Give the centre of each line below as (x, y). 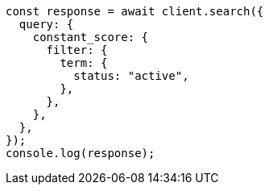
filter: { (77, 50)
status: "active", (131, 76)
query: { (46, 24)
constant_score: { (91, 37)
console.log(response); (81, 153)
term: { (84, 63)
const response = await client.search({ (135, 11)
